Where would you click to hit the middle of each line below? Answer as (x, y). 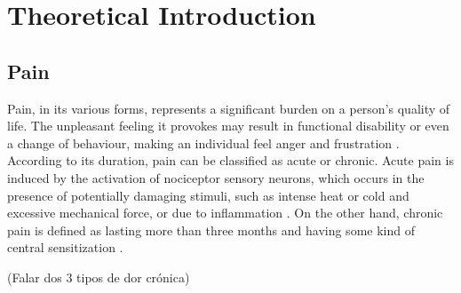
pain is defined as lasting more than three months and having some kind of (211, 230)
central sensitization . (65, 247)
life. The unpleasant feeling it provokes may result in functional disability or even (228, 126)
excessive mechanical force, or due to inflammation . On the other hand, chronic (225, 213)
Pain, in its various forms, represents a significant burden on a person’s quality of (229, 108)
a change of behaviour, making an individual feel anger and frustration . (203, 143)
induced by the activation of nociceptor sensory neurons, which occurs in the (216, 177)
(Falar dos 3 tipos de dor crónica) (99, 277)
